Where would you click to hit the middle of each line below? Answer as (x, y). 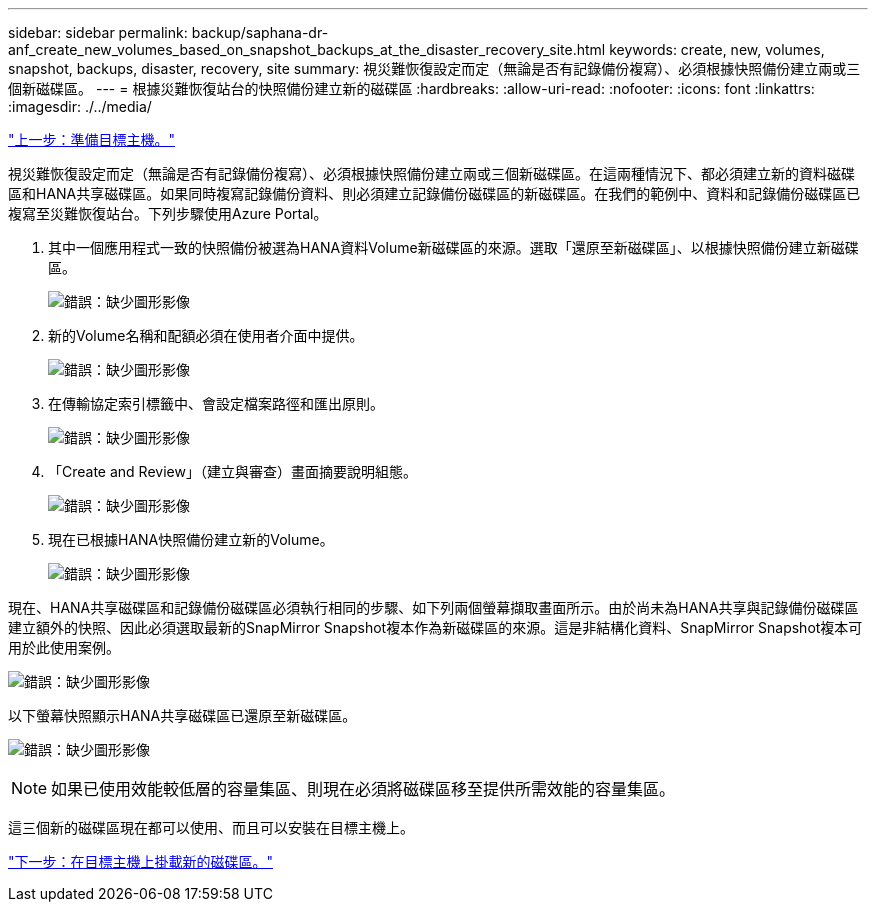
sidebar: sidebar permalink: (98, 32)
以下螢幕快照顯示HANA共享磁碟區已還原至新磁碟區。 (182, 715)
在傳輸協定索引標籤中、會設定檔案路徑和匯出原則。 (216, 403)
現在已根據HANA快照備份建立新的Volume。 (191, 539)
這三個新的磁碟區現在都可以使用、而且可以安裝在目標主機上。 (211, 827)
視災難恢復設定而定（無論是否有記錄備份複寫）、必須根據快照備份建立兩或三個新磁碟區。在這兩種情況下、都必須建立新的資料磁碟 (431, 173)
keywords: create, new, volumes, (717, 49)
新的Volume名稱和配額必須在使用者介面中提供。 (206, 335)
